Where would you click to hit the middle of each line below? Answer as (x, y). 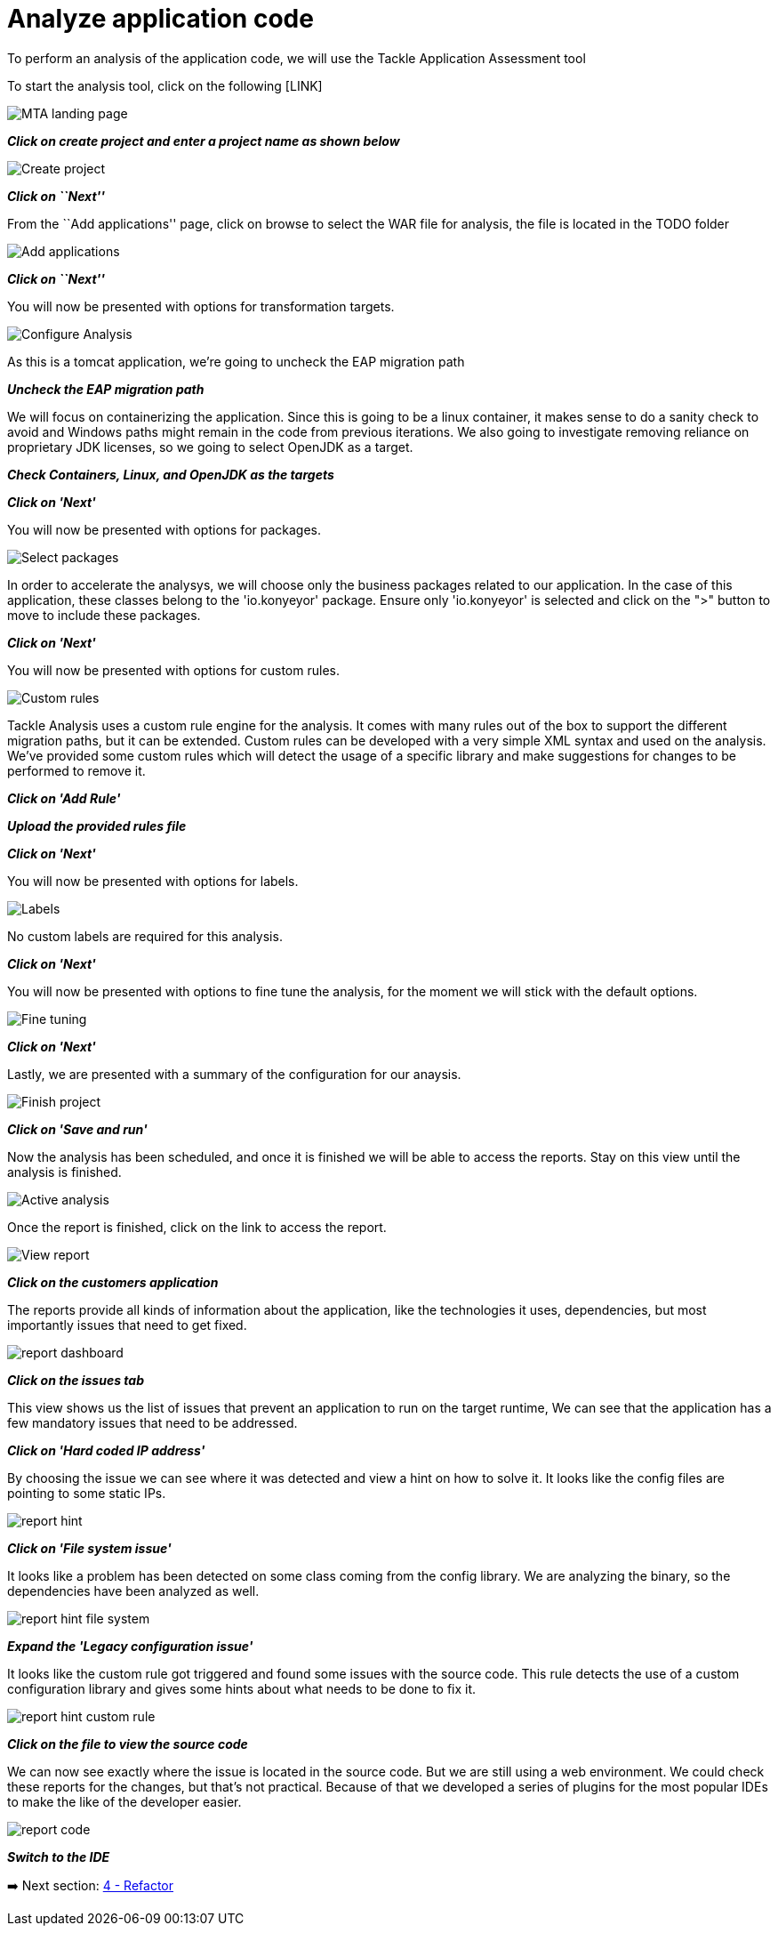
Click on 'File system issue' (89, 1548)
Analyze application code (160, 19)
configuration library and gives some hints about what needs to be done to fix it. (242, 1688)
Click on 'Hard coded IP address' (106, 1450)
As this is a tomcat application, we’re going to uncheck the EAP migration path (236, 361)
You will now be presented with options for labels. (153, 881)
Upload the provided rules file (97, 826)
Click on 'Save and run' (77, 1129)
